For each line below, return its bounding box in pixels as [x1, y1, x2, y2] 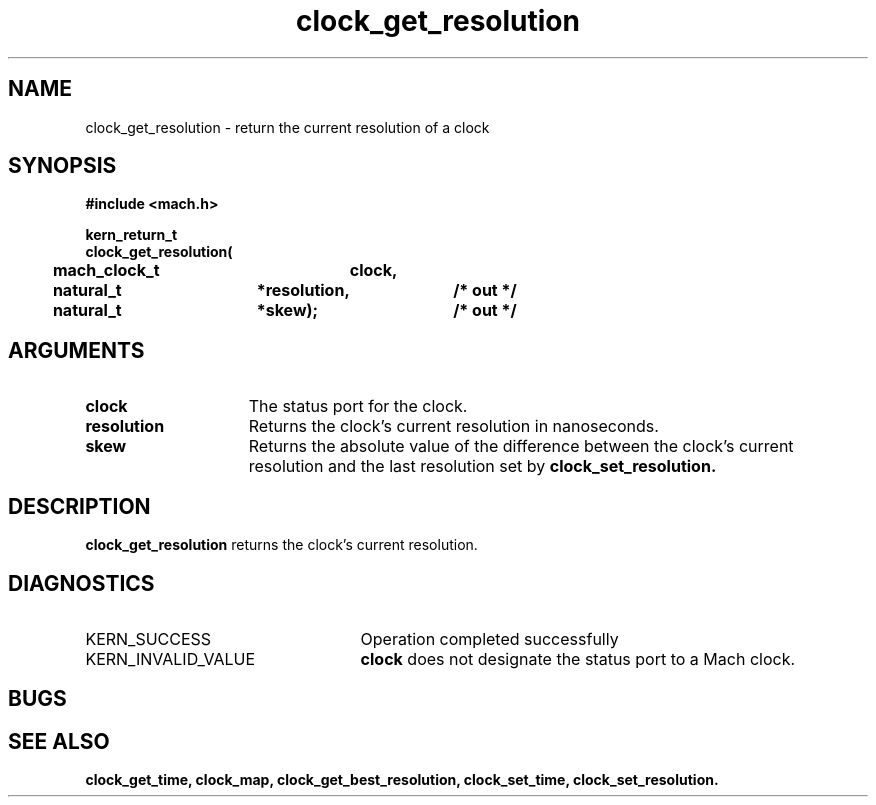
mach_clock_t [52, 260, 160, 281]
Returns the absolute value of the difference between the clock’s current [248, 436, 794, 457]
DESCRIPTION [8, 493, 151, 519]
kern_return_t [85, 226, 178, 244]
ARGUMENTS [8, 337, 145, 363]
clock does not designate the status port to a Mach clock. [360, 648, 796, 669]
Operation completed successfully [360, 628, 619, 649]
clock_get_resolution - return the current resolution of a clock [85, 118, 490, 136]
